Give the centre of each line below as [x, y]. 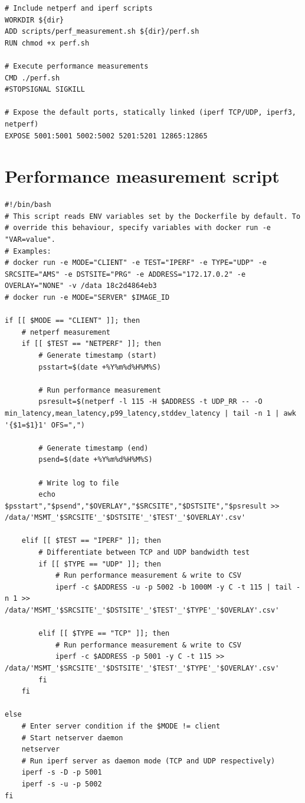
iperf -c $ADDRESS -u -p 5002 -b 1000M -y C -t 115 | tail [173, 587]
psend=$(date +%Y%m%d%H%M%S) [96, 460]
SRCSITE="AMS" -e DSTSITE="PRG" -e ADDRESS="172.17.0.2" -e [125, 274]
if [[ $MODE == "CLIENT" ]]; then [73, 321]
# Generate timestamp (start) [98, 355]
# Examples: [28, 251]
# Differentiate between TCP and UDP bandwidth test [144, 553]
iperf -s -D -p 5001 [62, 773]
